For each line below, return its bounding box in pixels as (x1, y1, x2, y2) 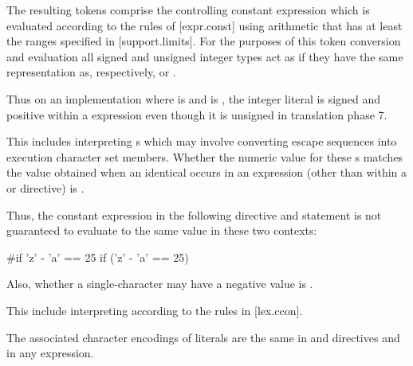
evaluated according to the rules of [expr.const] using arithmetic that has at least (6, 17, 403, 33)
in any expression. (6, 345, 94, 361)
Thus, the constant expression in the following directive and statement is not (6, 206, 382, 223)
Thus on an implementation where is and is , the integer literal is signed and (6, 90, 381, 107)
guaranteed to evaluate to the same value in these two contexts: (6, 222, 317, 239)
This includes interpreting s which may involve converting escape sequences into (6, 133, 397, 150)
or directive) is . (6, 179, 85, 196)
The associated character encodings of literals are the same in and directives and (6, 329, 400, 345)
